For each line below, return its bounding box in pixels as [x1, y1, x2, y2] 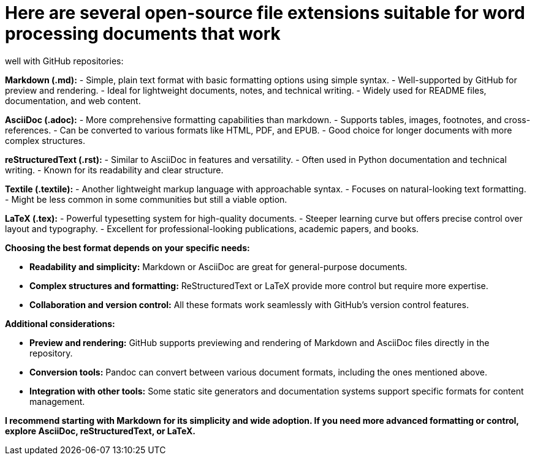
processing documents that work [5, 23, 281, 44]
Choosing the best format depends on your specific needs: [5, 242, 250, 253]
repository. [29, 347, 73, 358]
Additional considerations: [5, 318, 115, 329]
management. [29, 396, 85, 407]
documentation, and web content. [5, 95, 141, 106]
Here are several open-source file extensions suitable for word [5, 2, 525, 23]
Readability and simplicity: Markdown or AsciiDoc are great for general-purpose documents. [29, 261, 408, 272]
